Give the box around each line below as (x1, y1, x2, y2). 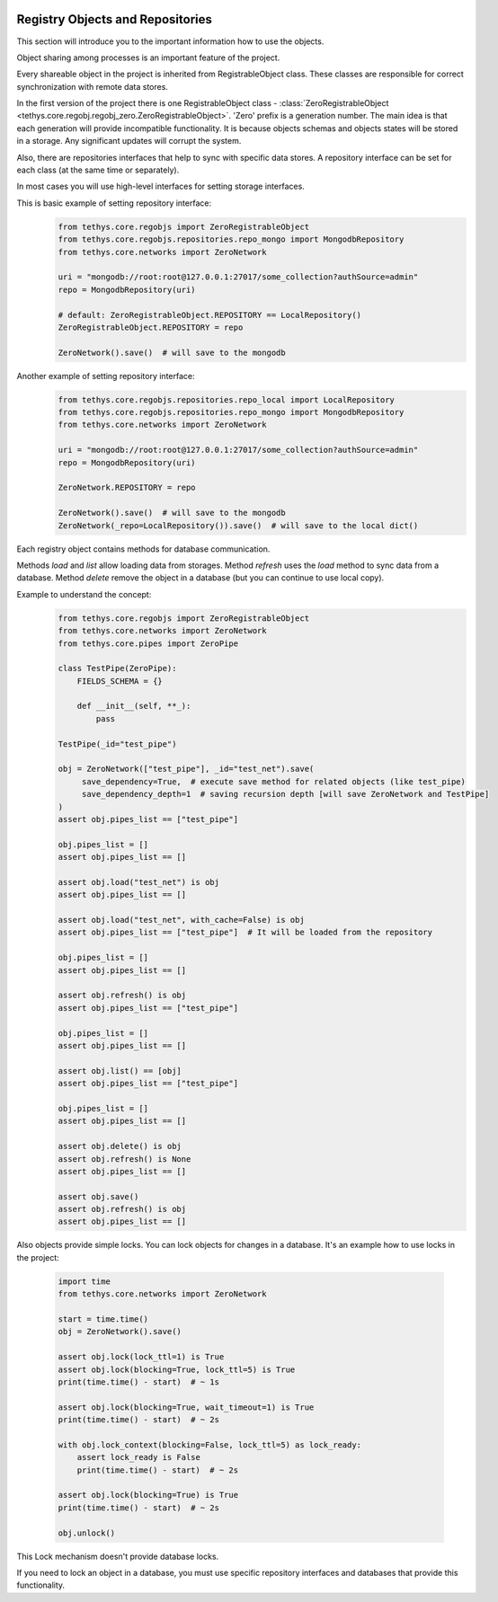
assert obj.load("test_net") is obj (58, 877, 220, 887)
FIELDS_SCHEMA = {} (76, 676, 164, 686)
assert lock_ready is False (76, 1452, 201, 1463)
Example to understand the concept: (16, 589, 152, 599)
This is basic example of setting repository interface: (16, 198, 211, 208)
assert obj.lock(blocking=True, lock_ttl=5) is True (58, 1364, 296, 1375)
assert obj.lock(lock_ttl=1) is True (58, 1352, 225, 1362)
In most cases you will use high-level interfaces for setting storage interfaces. (16, 181, 305, 192)
